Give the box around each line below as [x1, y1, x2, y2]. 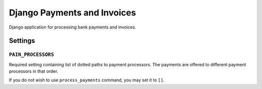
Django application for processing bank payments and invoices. [9, 24, 136, 30]
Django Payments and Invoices [9, 7, 136, 18]
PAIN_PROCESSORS [9, 51, 54, 58]
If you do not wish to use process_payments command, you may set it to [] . [9, 77, 165, 83]
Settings [9, 37, 35, 45]
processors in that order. [9, 68, 58, 74]
